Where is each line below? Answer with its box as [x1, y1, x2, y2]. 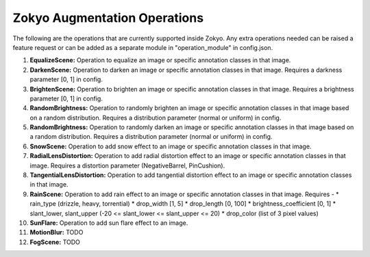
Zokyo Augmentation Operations [12, 10, 204, 25]
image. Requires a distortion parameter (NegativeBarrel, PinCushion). [29, 161, 225, 170]
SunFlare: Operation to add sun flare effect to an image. [29, 219, 188, 227]
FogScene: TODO [29, 238, 80, 246]
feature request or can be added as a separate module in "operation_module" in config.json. [12, 43, 273, 51]
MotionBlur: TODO [29, 228, 84, 236]
